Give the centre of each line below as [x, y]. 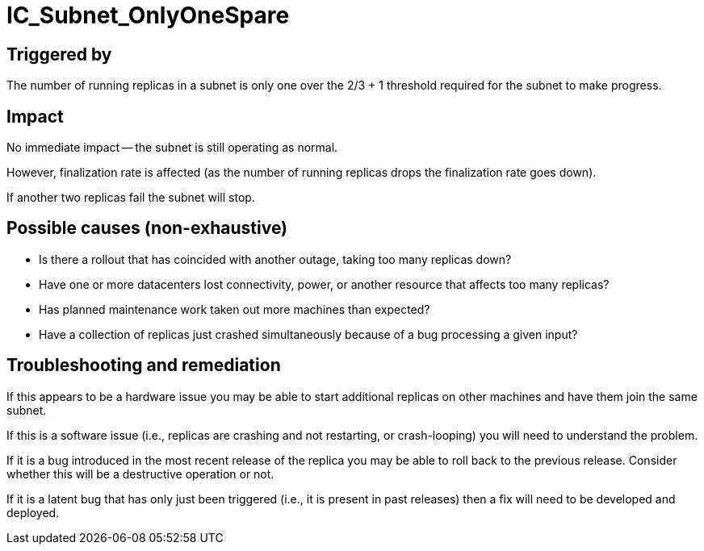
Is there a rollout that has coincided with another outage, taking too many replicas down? [275, 259]
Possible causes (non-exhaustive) [147, 228]
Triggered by [59, 54]
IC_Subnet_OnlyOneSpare [148, 15]
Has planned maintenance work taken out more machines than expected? [235, 309]
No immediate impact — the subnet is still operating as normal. [172, 148]
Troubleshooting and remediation [144, 365]
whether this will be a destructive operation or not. [140, 474]
